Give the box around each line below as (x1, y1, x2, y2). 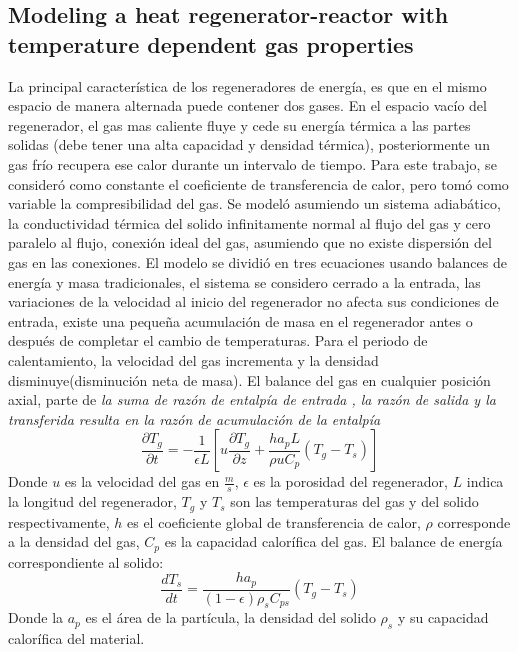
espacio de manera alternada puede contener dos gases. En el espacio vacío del (8, 95, 487, 116)
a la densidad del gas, (8, 531, 140, 552)
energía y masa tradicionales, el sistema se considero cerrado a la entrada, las (8, 271, 481, 292)
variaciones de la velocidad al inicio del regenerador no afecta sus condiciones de (8, 291, 499, 312)
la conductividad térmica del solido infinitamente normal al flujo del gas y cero (8, 212, 491, 233)
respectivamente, (8, 511, 110, 532)
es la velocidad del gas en (64, 471, 220, 492)
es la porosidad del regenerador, (253, 471, 448, 492)
